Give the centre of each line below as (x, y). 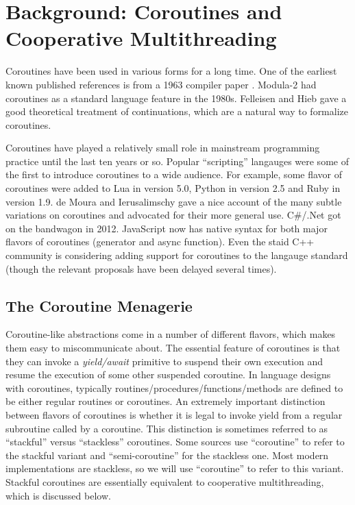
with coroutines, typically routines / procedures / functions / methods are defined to (174, 387)
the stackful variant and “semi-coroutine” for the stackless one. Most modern (167, 455)
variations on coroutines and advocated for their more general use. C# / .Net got (173, 215)
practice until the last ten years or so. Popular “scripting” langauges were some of (177, 161)
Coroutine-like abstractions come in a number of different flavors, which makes (171, 334)
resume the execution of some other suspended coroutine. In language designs (168, 374)
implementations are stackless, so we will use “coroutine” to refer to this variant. (175, 468)
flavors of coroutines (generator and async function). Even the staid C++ (160, 242)
